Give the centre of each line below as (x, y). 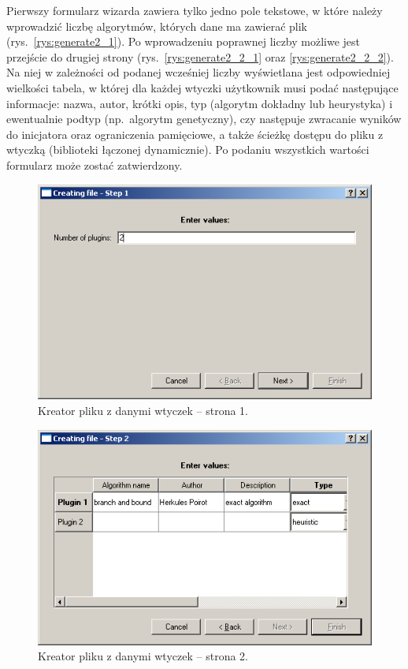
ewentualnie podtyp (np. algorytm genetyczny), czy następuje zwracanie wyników (204, 119)
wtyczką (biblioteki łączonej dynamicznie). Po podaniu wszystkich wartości (188, 149)
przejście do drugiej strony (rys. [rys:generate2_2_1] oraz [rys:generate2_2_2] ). (200, 56)
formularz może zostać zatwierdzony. (95, 164)
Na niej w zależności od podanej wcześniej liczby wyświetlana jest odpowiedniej (198, 72)
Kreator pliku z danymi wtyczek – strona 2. (143, 656)
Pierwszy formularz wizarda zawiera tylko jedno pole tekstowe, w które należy (195, 10)
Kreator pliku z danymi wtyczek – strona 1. (143, 411)
